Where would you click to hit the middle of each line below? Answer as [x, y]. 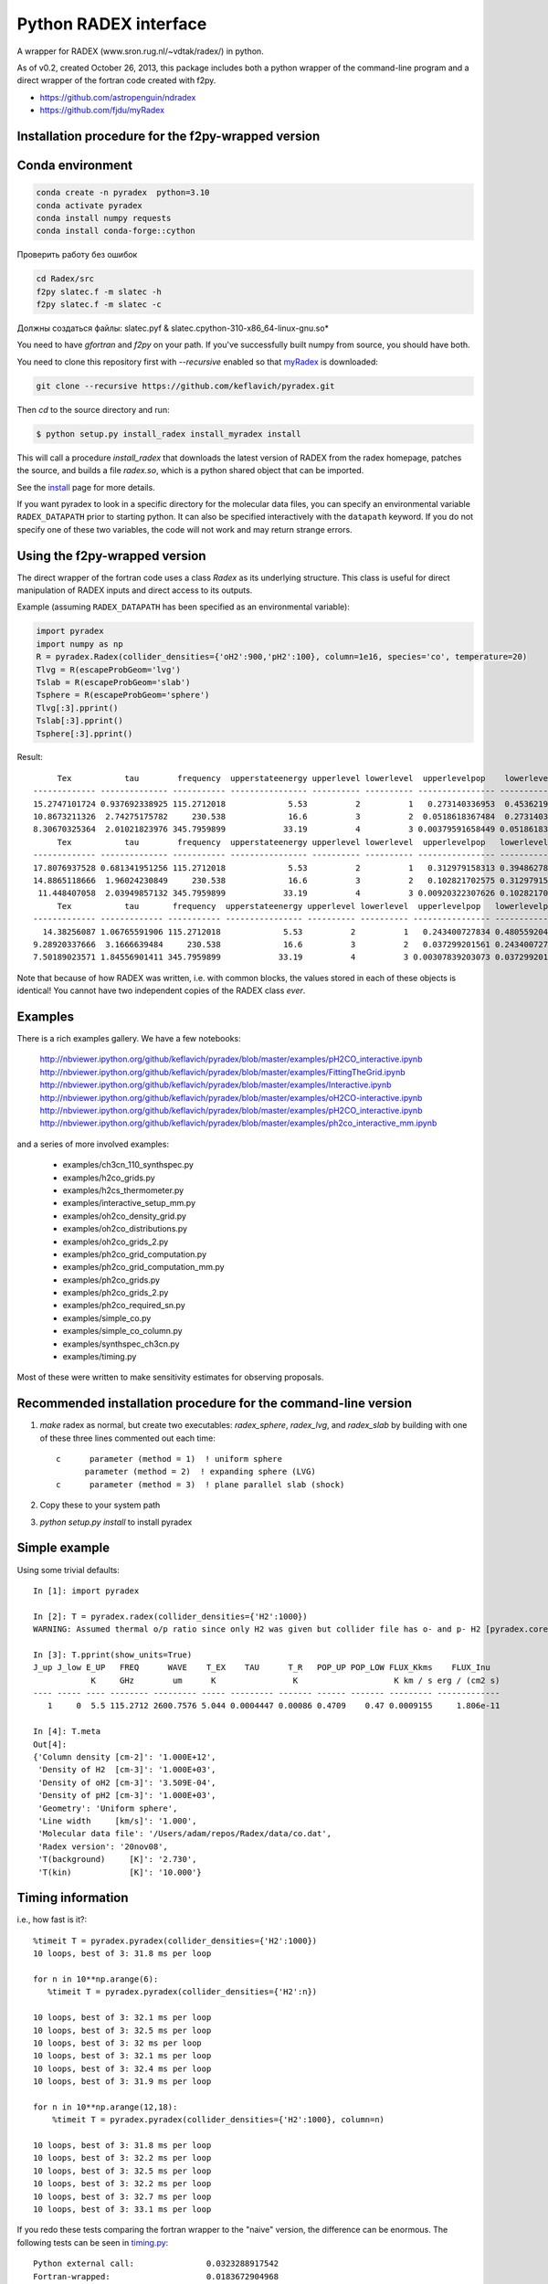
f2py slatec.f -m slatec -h [99, 291]
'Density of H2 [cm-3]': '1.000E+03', [127, 1770]
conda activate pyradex [90, 205]
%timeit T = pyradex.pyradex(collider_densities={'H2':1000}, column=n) [218, 2120]
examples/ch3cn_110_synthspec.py [128, 1165]
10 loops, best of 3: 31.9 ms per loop [122, 2082]
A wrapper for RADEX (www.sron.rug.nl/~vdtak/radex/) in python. [140, 51]
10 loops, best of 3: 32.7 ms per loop [122, 2196]
